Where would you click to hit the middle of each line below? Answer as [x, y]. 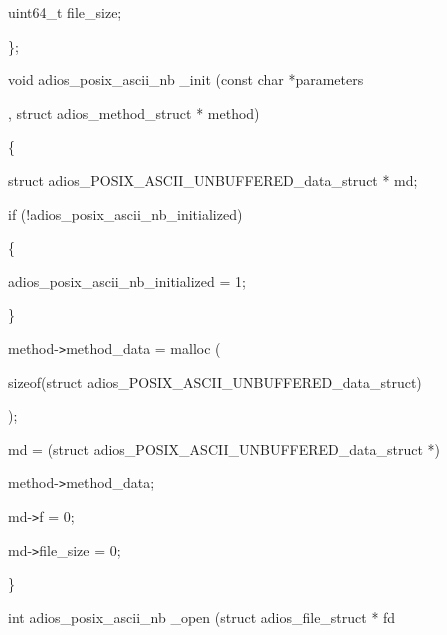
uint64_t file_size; [65, 12]
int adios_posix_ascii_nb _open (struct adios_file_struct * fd [202, 616]
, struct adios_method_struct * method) [134, 112]
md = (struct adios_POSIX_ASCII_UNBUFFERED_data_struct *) [224, 448]
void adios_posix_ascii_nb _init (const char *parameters [186, 79]
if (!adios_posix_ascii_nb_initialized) [125, 213]
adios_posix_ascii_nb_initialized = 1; [127, 280]
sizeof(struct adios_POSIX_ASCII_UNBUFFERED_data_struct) [215, 381]
